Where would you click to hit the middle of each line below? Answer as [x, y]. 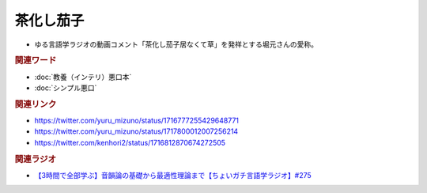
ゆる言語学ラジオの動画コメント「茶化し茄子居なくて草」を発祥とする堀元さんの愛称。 [176, 44]
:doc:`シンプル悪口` [66, 88]
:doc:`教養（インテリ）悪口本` [83, 77]
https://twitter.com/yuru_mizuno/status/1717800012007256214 [136, 131]
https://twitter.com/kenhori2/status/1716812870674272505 [130, 142]
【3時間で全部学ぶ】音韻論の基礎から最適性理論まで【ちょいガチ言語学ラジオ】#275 [173, 175]
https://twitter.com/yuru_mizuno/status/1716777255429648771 [137, 121]
